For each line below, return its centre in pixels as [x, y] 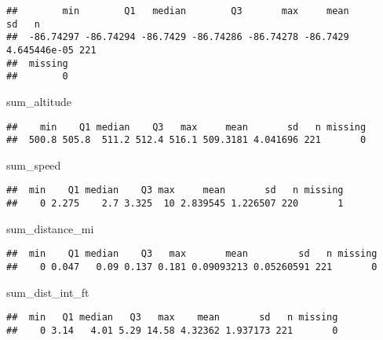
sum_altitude [39, 101]
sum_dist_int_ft [48, 292]
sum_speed [34, 165]
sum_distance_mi [50, 228]
